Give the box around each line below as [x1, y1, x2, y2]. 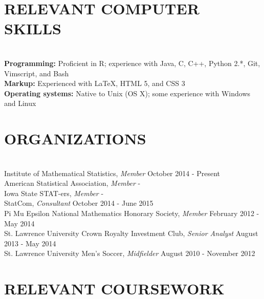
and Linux [4, 98, 36, 109]
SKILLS [4, 18, 61, 39]
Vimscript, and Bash [4, 68, 69, 78]
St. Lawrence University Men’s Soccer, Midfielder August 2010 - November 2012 [4, 248, 255, 259]
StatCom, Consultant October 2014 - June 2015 [4, 198, 153, 208]
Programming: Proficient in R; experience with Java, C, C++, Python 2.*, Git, [4, 57, 260, 68]
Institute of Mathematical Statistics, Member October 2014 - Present [4, 167, 221, 178]
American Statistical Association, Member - [4, 178, 141, 188]
